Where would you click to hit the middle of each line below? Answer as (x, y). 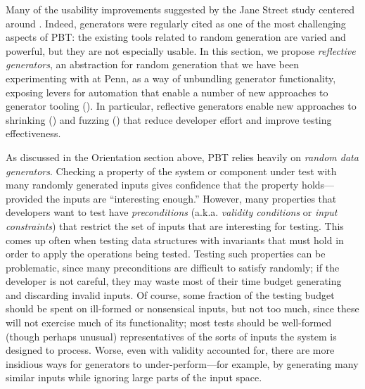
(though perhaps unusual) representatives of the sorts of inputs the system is (171, 336)
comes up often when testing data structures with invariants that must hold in (175, 240)
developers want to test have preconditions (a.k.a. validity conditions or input (172, 212)
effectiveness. (33, 133)
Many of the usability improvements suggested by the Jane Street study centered (180, 9)
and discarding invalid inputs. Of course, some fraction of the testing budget (170, 294)
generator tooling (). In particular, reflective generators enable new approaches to (181, 106)
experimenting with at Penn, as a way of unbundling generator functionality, (171, 78)
